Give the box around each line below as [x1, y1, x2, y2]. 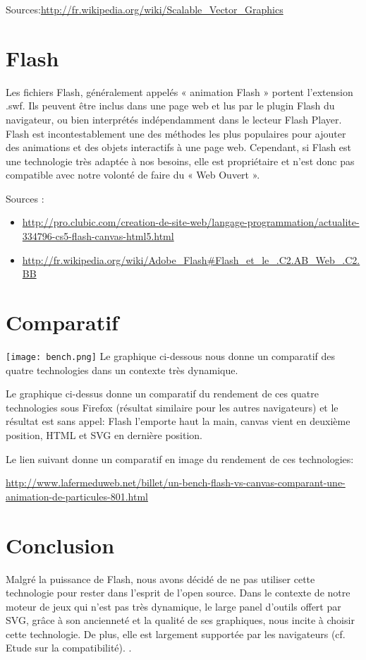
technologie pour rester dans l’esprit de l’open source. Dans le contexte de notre [6, 585, 350, 600]
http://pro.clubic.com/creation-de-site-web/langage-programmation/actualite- [22, 215, 360, 229]
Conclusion [6, 530, 115, 559]
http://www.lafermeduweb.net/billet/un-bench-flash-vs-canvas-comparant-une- [6, 475, 346, 490]
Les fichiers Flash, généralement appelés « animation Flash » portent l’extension [6, 84, 353, 99]
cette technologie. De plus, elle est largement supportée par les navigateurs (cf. [6, 626, 346, 641]
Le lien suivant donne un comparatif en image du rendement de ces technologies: [6, 451, 354, 466]
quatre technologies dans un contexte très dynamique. [6, 362, 238, 377]
